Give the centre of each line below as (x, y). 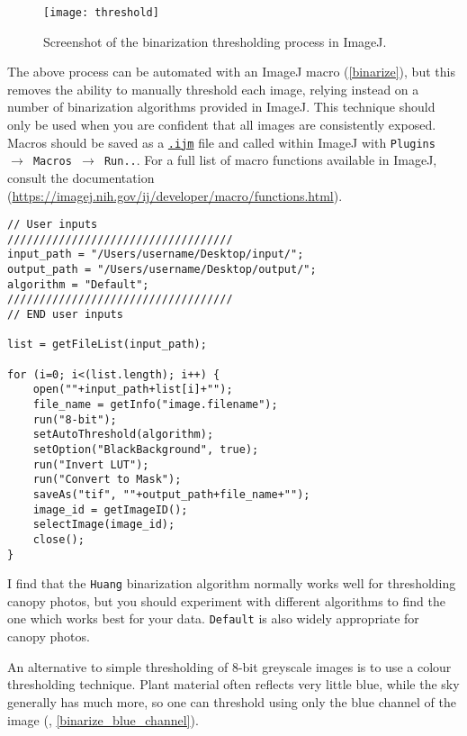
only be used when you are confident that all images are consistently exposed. (222, 125)
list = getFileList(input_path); (107, 345)
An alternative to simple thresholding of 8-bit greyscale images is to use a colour (229, 666)
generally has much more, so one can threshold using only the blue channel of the (232, 701)
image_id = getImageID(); (110, 509)
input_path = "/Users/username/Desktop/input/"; (156, 254)
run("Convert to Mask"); (107, 480)
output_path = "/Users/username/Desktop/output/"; (162, 270)
